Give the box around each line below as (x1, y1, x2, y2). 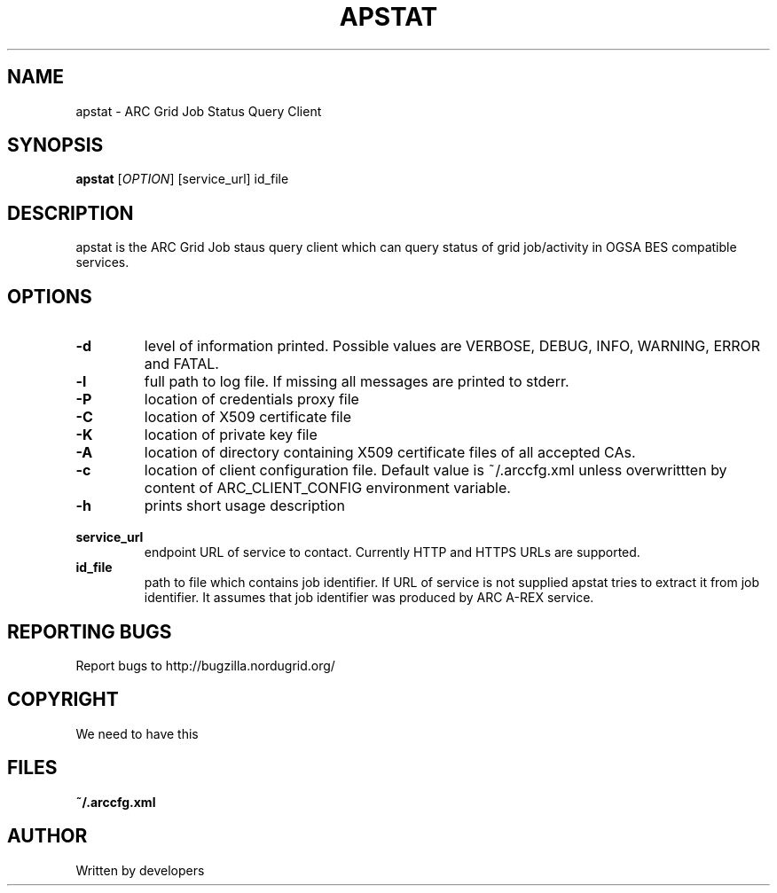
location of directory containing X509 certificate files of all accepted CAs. (144, 443, 636, 462)
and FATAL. (144, 355, 219, 373)
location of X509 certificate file (144, 408, 351, 427)
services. (75, 255, 129, 270)
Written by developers (75, 862, 205, 878)
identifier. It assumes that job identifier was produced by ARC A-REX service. (144, 590, 594, 606)
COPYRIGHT (7, 688, 119, 711)
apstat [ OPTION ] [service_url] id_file (75, 171, 289, 187)
